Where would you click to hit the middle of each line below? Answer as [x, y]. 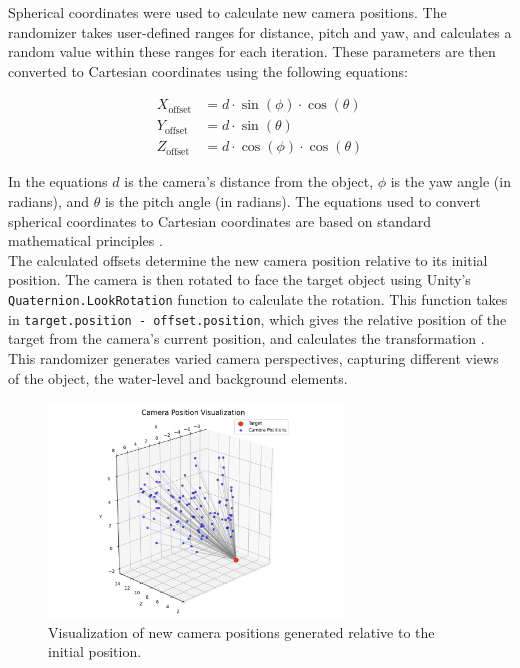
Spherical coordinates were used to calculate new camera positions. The [227, 12]
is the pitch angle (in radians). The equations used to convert [292, 201]
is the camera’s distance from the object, [249, 181]
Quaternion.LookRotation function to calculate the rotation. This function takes [258, 299]
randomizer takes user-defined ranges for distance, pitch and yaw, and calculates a [260, 31]
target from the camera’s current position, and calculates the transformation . [246, 338]
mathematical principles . [85, 240]
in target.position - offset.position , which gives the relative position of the [257, 318]
